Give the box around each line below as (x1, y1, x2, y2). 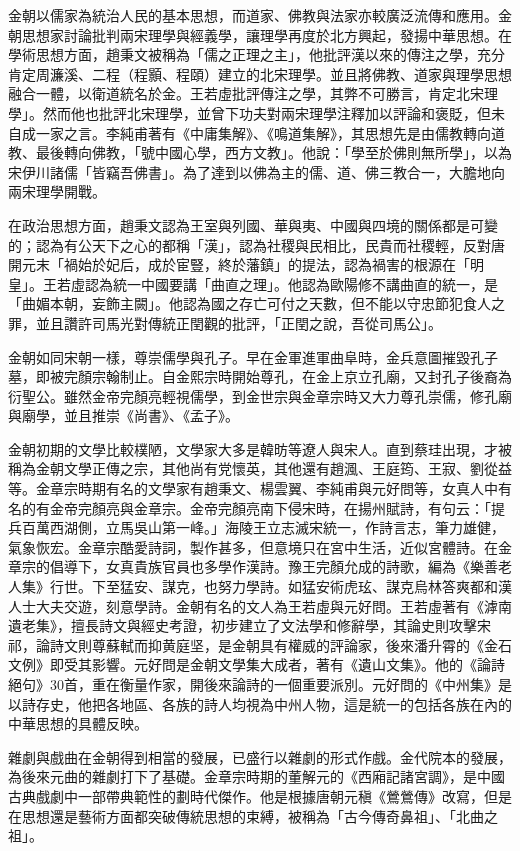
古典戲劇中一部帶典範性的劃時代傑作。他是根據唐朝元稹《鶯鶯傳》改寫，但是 (8, 785, 512, 806)
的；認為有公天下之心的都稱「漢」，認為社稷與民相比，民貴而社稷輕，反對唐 (8, 234, 505, 255)
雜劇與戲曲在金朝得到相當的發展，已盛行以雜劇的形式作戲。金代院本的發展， (8, 746, 512, 767)
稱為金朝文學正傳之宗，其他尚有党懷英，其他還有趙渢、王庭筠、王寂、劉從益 (8, 458, 512, 479)
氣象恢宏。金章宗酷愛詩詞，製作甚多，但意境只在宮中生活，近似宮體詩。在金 (8, 536, 512, 557)
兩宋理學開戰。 (8, 181, 106, 202)
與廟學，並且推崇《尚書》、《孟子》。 (8, 405, 239, 426)
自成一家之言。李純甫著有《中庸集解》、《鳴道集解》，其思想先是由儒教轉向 (8, 122, 491, 143)
